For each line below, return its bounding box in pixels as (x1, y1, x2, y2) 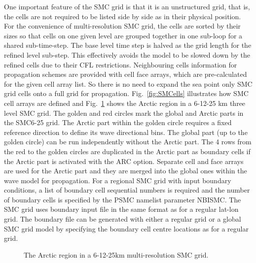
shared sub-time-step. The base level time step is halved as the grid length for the (4, 40, 252, 50)
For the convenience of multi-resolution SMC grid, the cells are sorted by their (4, 21, 241, 31)
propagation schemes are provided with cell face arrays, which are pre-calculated (4, 69, 247, 79)
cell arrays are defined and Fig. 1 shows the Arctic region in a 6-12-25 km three (4, 98, 246, 108)
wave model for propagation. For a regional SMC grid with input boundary (4, 175, 231, 185)
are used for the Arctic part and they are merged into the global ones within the (4, 165, 247, 176)
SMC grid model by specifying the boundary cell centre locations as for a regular (4, 223, 249, 233)
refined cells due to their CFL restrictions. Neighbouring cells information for (4, 59, 237, 69)
